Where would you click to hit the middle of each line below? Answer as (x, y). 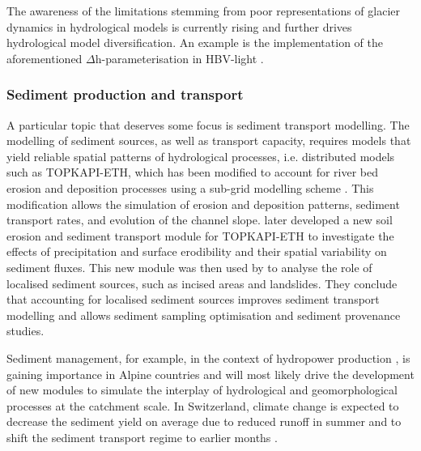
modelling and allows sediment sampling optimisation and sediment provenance (204, 315)
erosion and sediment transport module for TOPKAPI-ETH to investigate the (200, 235)
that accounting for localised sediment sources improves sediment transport (193, 299)
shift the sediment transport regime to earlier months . (142, 437)
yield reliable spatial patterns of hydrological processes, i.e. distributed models (201, 156)
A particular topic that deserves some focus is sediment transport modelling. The (208, 124)
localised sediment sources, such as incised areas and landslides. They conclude (202, 283)
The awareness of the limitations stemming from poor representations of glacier (203, 11)
